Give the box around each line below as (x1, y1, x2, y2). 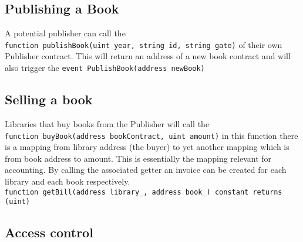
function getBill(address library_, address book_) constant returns (5, 188, 282, 196)
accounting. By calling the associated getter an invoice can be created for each (5, 163, 287, 176)
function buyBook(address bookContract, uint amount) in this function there (5, 129, 298, 141)
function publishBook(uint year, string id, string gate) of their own (5, 38, 282, 50)
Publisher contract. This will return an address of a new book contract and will (5, 50, 291, 62)
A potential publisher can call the (5, 27, 126, 39)
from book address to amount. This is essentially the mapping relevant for (5, 152, 272, 164)
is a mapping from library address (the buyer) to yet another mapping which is (5, 141, 289, 153)
